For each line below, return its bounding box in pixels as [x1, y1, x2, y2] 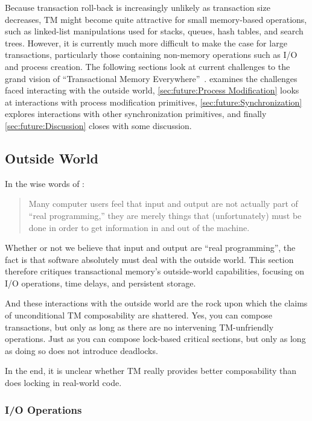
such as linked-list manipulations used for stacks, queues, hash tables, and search [5, 25, 304, 37]
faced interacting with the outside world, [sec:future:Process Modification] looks [5, 84, 299, 97]
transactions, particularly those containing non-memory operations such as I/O [5, 48, 298, 61]
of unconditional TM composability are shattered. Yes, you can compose [5, 309, 272, 321]
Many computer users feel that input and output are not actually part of [28, 197, 298, 210]
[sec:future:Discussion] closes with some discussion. [5, 119, 192, 131]
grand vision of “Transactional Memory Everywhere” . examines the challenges [5, 72, 298, 84]
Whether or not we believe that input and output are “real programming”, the [5, 241, 296, 254]
